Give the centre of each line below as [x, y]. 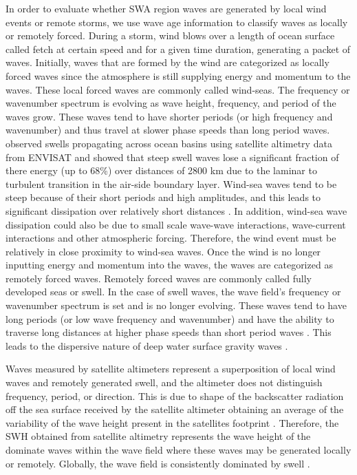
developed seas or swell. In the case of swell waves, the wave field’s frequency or [173, 292]
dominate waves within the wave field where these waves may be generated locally [178, 450]
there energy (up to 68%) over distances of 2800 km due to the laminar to [161, 170]
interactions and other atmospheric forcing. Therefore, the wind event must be [171, 238]
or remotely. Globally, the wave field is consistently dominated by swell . [158, 463]
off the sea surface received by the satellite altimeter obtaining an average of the [175, 409]
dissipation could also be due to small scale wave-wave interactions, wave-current [176, 224]
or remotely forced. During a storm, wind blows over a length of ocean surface [170, 35]
